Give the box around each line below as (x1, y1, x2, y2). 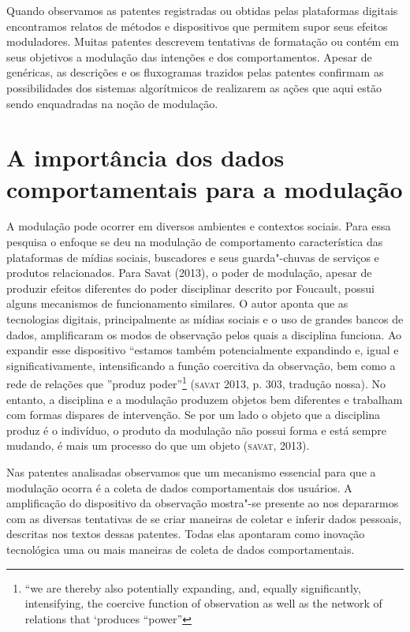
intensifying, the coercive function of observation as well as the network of (24, 595, 382, 611)
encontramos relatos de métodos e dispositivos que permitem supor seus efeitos (6, 17, 388, 34)
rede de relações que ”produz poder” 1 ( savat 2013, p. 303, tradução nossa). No (6, 373, 386, 392)
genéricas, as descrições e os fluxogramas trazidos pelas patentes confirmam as (6, 64, 384, 80)
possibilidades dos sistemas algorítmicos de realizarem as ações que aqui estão (6, 79, 382, 95)
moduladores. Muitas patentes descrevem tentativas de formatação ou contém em (6, 33, 399, 50)
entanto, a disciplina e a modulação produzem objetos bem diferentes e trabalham (6, 391, 403, 407)
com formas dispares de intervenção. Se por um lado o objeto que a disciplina (6, 406, 381, 423)
